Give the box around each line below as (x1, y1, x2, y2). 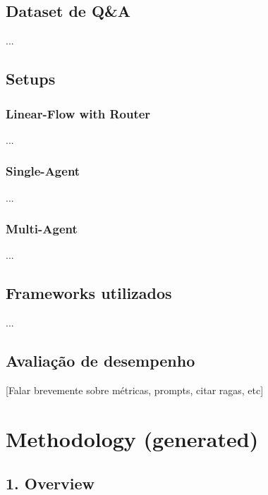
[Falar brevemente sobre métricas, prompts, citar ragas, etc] (6, 383, 264, 398)
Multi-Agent (6, 220, 78, 238)
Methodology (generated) (6, 424, 259, 453)
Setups (6, 68, 56, 90)
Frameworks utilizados (6, 282, 172, 304)
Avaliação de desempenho (6, 350, 195, 372)
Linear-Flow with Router (6, 104, 151, 122)
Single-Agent (6, 162, 80, 180)
